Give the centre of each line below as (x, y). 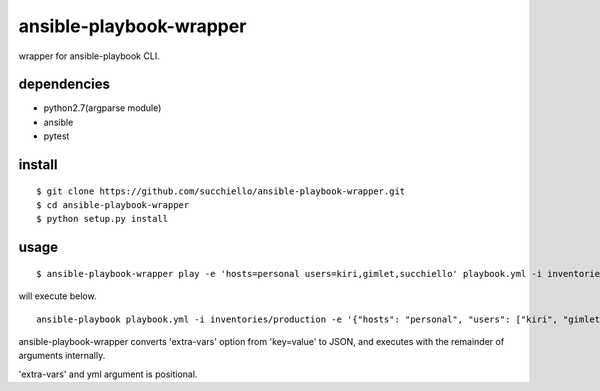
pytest (56, 136)
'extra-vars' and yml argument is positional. (108, 374)
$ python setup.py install (102, 219)
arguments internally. (62, 356)
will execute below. (57, 296)
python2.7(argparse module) (102, 108)
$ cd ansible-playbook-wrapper (113, 205)
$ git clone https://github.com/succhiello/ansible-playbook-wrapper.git (221, 191)
